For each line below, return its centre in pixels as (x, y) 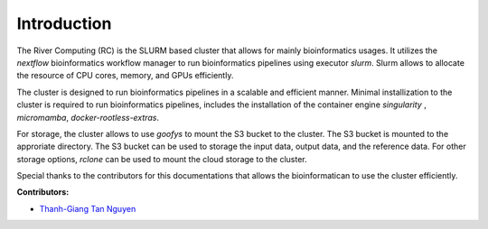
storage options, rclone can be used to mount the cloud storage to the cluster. (162, 159)
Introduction (64, 23)
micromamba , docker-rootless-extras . (88, 117)
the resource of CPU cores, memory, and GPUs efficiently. (125, 76)
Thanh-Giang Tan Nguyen (88, 208)
